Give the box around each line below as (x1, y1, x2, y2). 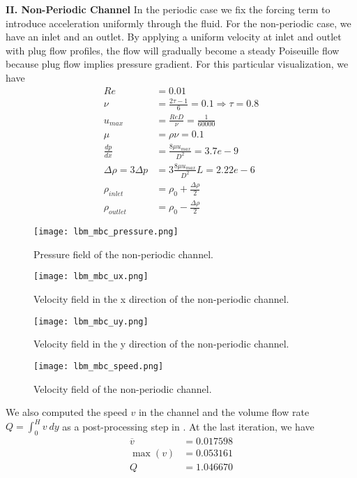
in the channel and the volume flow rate (138, 405, 310, 419)
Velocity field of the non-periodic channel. (33, 381, 212, 396)
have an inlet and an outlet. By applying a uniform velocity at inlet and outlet (6, 29, 342, 44)
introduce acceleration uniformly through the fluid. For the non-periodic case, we (6, 15, 351, 30)
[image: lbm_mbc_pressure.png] (33, 227, 178, 237)
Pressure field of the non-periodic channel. (33, 246, 213, 261)
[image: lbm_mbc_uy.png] (33, 316, 149, 327)
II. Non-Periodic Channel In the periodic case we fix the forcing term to (6, 2, 331, 16)
